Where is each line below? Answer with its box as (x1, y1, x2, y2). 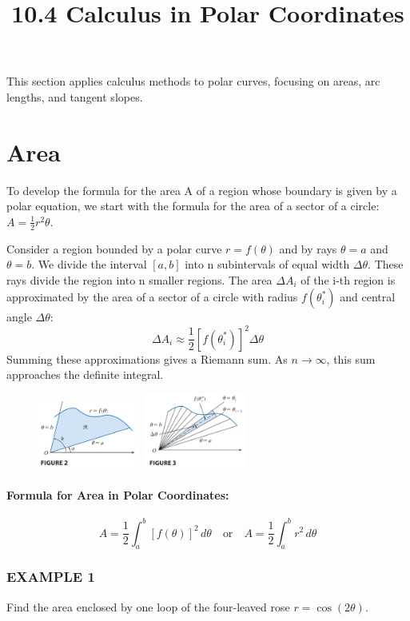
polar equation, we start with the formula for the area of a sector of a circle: (6, 197, 380, 214)
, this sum (326, 350, 376, 367)
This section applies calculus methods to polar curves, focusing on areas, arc (6, 73, 380, 90)
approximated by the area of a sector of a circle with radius (6, 289, 298, 305)
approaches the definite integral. (6, 366, 164, 383)
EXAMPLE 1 (6, 567, 95, 587)
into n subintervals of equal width (185, 256, 350, 273)
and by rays (279, 240, 337, 257)
